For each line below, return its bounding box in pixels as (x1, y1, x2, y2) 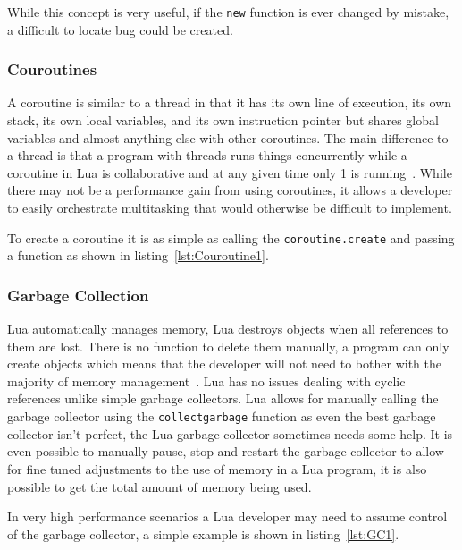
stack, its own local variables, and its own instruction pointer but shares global (7, 111, 439, 130)
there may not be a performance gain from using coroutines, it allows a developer (7, 181, 453, 199)
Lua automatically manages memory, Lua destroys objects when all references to (7, 319, 449, 338)
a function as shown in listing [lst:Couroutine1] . (7, 246, 269, 265)
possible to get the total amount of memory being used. (7, 477, 312, 495)
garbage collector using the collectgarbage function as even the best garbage (7, 407, 436, 426)
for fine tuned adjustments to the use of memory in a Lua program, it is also (7, 459, 427, 478)
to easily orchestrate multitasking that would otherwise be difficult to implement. (7, 199, 452, 217)
